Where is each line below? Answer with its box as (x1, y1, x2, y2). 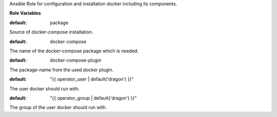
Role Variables (9, 10, 41, 16)
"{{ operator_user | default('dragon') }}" (50, 76, 134, 82)
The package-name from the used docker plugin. (9, 67, 114, 73)
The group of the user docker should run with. (9, 104, 107, 110)
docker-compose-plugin (50, 57, 102, 64)
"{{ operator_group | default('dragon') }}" (50, 95, 137, 101)
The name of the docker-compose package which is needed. (9, 48, 138, 54)
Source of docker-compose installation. (9, 29, 93, 35)
